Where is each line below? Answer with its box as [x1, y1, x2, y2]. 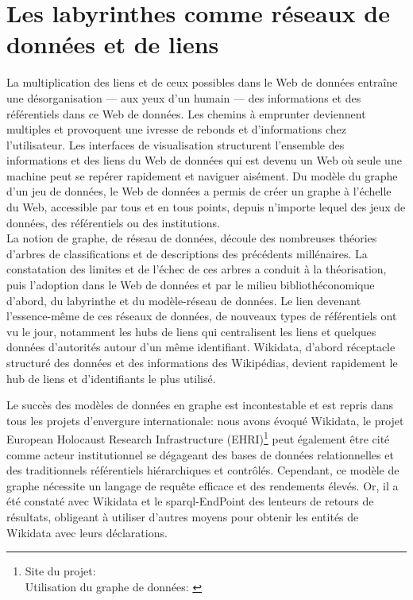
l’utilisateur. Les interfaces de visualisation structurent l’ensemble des [6, 136, 345, 153]
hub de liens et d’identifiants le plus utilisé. [6, 370, 216, 386]
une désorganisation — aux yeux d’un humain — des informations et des [6, 89, 361, 106]
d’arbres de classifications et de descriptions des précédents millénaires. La [6, 245, 368, 261]
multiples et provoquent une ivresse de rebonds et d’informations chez [6, 121, 346, 137]
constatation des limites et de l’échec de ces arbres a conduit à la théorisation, [6, 261, 387, 277]
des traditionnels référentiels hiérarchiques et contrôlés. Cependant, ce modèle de [6, 462, 399, 478]
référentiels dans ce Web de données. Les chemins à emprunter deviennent [6, 105, 366, 122]
